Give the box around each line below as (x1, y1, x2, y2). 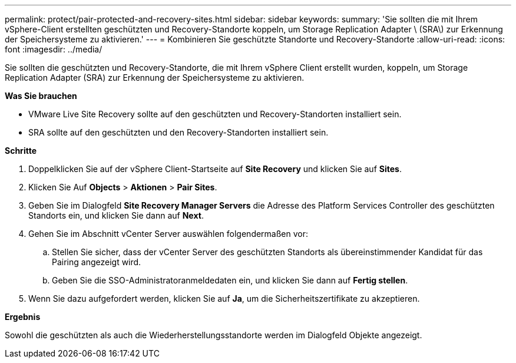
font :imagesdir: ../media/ (5, 44, 102, 54)
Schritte (5, 146, 37, 156)
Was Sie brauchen (5, 91, 77, 101)
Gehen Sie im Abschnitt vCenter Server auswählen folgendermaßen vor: (28, 229, 309, 239)
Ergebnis (5, 312, 41, 322)
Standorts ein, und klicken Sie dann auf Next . (28, 210, 204, 220)
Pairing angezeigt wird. (52, 257, 141, 267)
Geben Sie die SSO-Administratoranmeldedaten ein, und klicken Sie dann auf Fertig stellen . (52, 275, 408, 285)
